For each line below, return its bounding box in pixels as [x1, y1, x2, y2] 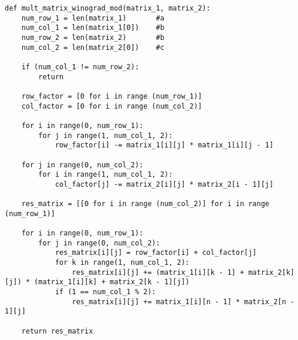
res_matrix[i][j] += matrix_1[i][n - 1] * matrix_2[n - [72, 297, 294, 306]
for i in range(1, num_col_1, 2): [38, 170, 173, 179]
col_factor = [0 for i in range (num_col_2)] [21, 102, 202, 110]
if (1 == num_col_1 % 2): [55, 288, 156, 297]
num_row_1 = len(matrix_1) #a [21, 14, 165, 22]
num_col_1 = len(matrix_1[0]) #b [21, 23, 165, 32]
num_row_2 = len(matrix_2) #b [21, 33, 165, 42]
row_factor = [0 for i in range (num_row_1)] [21, 92, 202, 100]
